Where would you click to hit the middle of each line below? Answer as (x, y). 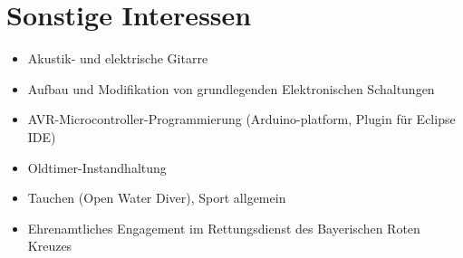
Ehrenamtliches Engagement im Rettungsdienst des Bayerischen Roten (224, 228)
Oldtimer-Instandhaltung (97, 167)
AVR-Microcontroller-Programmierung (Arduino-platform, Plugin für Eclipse (241, 119)
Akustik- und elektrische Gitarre (118, 58)
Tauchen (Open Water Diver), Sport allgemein (157, 198)
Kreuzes (50, 246)
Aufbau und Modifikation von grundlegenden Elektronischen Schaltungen (231, 88)
